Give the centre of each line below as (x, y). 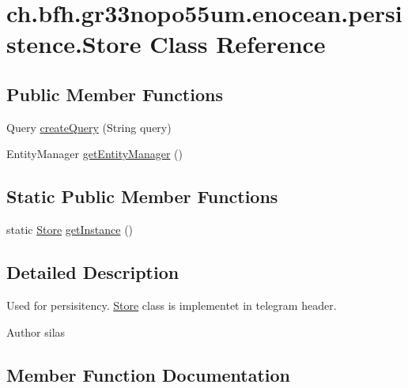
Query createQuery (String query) (89, 127)
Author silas (36, 331)
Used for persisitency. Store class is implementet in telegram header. (172, 305)
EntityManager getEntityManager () (94, 154)
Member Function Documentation (149, 374)
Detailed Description (93, 272)
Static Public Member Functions (142, 196)
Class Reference (238, 44)
